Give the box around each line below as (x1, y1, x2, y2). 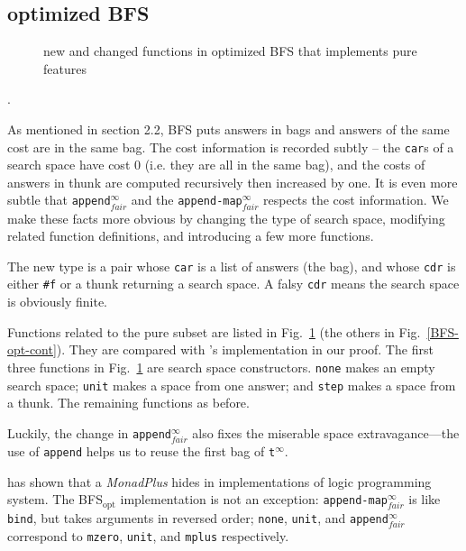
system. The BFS (7, 490, 103, 509)
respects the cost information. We (263, 190, 449, 209)
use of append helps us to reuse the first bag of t (7, 441, 276, 460)
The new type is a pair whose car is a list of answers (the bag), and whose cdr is (7, 256, 456, 275)
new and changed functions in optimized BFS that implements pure (43, 41, 417, 60)
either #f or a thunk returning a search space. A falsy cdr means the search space (7, 274, 460, 293)
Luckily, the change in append (7, 423, 171, 442)
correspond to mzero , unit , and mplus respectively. (7, 526, 289, 545)
